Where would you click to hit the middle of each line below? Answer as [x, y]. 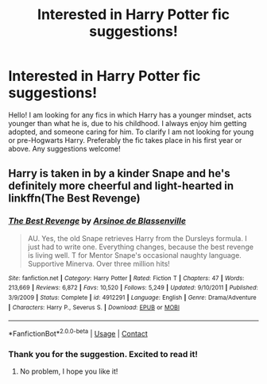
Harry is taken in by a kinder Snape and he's [119, 173]
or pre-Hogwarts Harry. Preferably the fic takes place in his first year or [125, 140]
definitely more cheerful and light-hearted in [121, 186]
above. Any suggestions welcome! [64, 148]
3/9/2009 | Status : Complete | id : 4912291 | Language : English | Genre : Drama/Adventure [132, 298]
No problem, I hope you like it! [69, 371]
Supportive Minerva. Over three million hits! [99, 263]
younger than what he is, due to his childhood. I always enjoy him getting [128, 123]
